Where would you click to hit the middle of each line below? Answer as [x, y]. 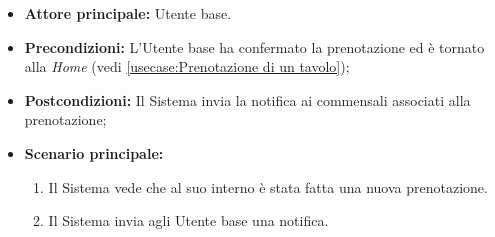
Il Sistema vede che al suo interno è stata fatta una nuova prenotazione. [268, 186]
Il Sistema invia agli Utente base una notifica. [188, 220]
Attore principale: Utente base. [128, 13]
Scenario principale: [94, 152]
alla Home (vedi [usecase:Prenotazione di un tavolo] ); [187, 66]
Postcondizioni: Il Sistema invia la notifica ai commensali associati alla [247, 99]
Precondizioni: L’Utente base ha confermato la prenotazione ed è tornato [254, 46]
